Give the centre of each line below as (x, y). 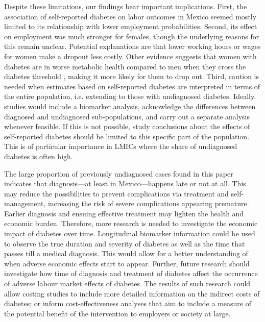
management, (25, 203)
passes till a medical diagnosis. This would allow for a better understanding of (126, 253)
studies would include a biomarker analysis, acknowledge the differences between (130, 106)
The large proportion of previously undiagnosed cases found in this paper (119, 173)
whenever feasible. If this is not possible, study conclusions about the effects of (127, 126)
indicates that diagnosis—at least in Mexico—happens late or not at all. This (125, 183)
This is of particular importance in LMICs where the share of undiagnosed (121, 146)
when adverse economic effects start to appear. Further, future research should (127, 263)
